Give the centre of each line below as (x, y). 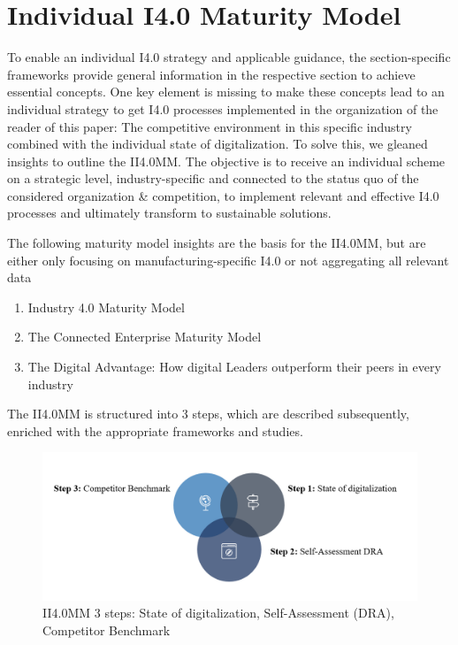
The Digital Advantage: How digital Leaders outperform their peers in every (234, 367)
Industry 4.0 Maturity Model (106, 307)
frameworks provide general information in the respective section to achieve (211, 74)
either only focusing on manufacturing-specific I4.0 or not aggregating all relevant (228, 260)
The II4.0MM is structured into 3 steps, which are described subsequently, (208, 414)
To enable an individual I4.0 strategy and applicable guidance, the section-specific (229, 57)
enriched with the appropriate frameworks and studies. (155, 430)
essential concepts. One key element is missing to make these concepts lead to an (226, 92)
